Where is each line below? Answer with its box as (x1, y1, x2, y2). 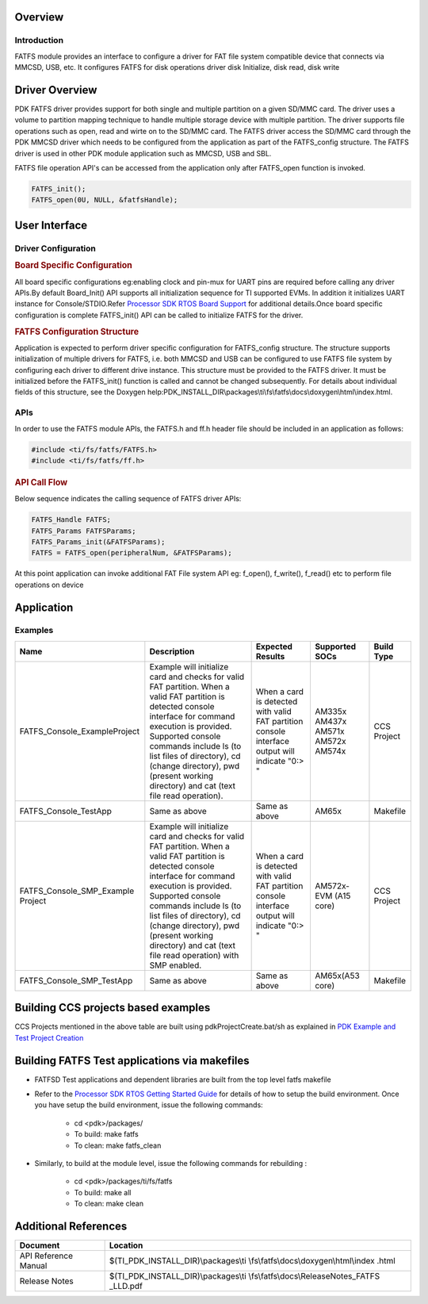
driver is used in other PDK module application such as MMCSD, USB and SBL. (14, 148, 272, 158)
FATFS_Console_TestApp (19, 805, 113, 816)
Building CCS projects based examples (14, 1001, 211, 1014)
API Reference (19, 1250, 73, 1261)
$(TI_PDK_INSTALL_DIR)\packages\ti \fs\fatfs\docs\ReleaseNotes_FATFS (109, 1271, 380, 1282)
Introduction (14, 35, 63, 46)
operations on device (14, 580, 84, 589)
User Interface (14, 218, 88, 232)
